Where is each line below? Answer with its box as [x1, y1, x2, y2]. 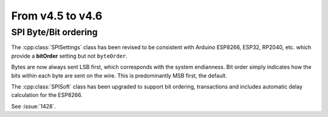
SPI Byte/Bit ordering [11, 27, 98, 38]
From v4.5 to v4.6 [11, 9, 103, 22]
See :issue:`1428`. [11, 102, 56, 110]
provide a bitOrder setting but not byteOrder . [11, 52, 128, 59]
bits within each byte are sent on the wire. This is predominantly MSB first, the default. [11, 72, 228, 79]
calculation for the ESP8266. [11, 92, 83, 99]
